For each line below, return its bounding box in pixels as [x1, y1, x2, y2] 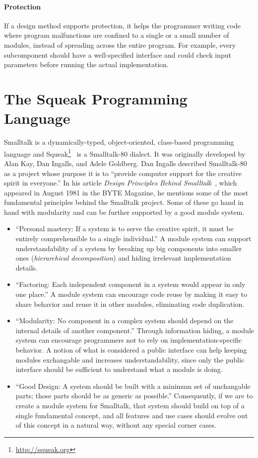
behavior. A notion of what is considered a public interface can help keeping [15, 345, 247, 355]
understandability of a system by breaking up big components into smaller [15, 243, 242, 253]
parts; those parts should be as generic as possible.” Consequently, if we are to [15, 390, 253, 401]
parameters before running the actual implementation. [4, 59, 169, 70]
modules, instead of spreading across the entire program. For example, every [4, 39, 236, 50]
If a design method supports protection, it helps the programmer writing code [4, 20, 241, 30]
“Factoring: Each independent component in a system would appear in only [15, 279, 246, 289]
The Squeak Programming [4, 88, 188, 108]
